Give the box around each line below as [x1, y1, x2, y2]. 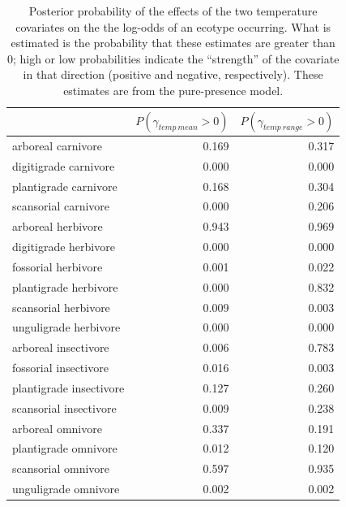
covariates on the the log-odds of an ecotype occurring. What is [15, 18, 331, 35]
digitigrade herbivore [12, 238, 115, 255]
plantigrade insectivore [12, 379, 125, 396]
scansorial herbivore [12, 298, 110, 315]
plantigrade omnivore [12, 440, 117, 457]
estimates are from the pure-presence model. [63, 81, 284, 98]
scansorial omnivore [12, 460, 110, 477]
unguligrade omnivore [12, 480, 120, 497]
